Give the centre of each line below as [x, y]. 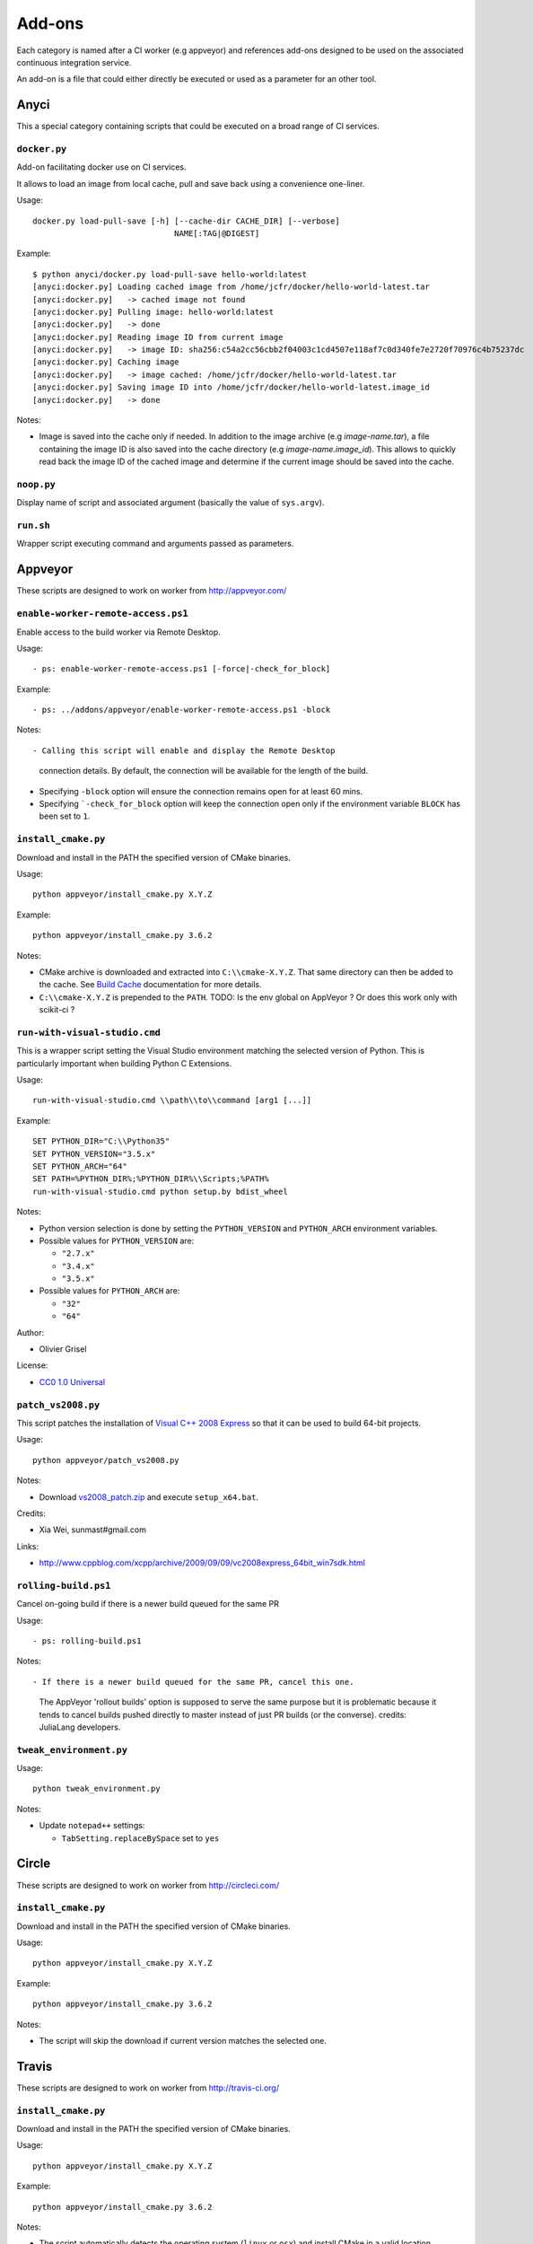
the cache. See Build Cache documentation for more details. [150, 985]
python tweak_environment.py [96, 1789]
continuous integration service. [74, 62]
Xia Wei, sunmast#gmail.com [93, 1530]
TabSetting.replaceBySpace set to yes [140, 1838]
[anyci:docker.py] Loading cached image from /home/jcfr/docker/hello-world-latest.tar [232, 287]
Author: [31, 1332]
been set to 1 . [65, 816]
